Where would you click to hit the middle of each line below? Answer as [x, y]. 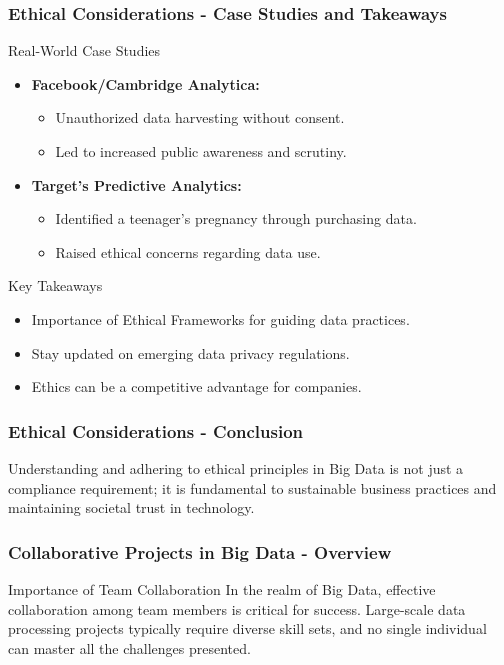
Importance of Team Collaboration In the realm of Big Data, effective [222, 588]
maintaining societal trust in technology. [131, 507]
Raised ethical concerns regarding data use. [188, 251]
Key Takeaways [55, 285]
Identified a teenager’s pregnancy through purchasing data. [236, 218]
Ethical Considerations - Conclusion [156, 430]
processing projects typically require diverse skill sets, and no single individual [247, 628]
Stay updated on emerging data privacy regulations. [190, 352]
